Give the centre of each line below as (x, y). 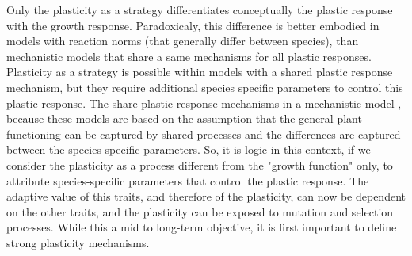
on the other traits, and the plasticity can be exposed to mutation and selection (200, 211)
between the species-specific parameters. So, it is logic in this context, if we (189, 149)
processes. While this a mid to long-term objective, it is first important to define (202, 227)
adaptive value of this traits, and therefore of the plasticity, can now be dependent (206, 196)
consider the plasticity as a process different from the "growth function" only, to (200, 164)
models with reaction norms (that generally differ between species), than (183, 41)
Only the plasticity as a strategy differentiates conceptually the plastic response (200, 10)
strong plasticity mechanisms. (78, 242)
